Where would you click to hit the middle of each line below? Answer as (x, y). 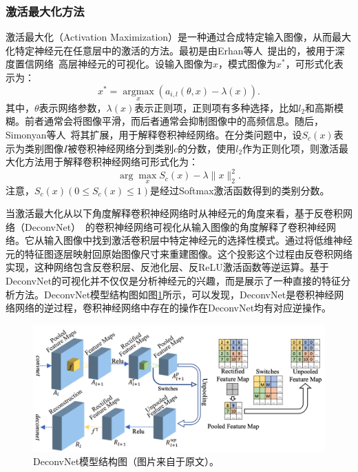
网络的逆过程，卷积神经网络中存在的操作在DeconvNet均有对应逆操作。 (173, 308)
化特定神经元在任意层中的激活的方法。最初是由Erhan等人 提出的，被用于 (170, 50)
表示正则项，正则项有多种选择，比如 (217, 107)
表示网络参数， (73, 107)
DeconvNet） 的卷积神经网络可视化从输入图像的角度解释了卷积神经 (176, 226)
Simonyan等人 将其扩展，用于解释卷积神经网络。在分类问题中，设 (154, 134)
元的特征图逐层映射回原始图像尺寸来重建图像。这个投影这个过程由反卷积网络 (179, 253)
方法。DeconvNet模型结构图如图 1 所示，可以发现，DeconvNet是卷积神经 (175, 294)
